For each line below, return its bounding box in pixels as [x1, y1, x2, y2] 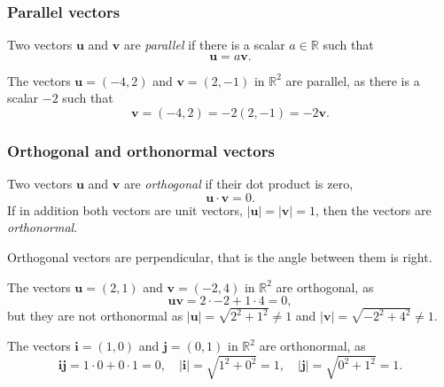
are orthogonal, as [276, 277, 374, 296]
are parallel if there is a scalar [123, 35, 285, 54]
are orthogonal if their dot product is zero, [123, 174, 354, 193]
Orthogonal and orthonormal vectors [7, 139, 275, 161]
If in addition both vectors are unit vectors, [7, 200, 243, 219]
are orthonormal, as [259, 337, 366, 355]
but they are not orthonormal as [7, 306, 183, 325]
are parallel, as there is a [285, 71, 420, 89]
